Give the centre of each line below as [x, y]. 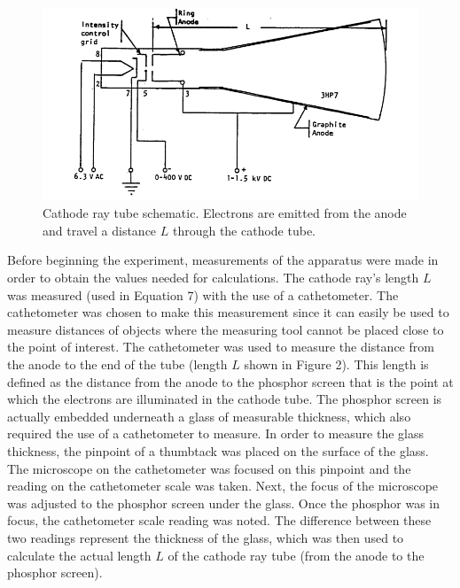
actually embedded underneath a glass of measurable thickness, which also [209, 416]
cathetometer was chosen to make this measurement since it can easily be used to [228, 312]
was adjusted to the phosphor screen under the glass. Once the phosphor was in [224, 503]
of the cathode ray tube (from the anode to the [296, 555]
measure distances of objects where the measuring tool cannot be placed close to [226, 329]
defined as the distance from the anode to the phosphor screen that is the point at [230, 381]
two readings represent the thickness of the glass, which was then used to [206, 537]
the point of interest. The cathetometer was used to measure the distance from [221, 347]
